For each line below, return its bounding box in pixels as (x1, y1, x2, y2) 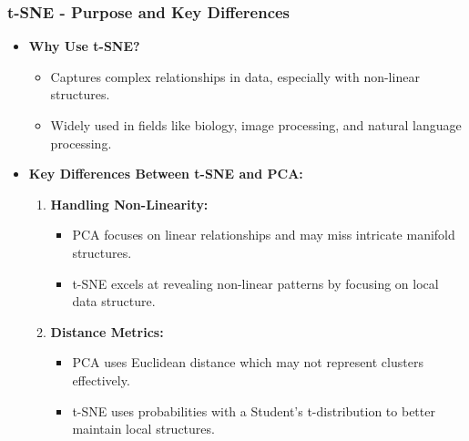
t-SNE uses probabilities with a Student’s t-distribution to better (72, 401, 435, 420)
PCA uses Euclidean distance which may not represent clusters (72, 353, 423, 372)
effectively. (72, 370, 130, 389)
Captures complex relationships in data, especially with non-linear (50, 67, 420, 86)
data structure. (72, 292, 156, 311)
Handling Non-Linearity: (50, 194, 209, 213)
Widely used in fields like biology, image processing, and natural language (50, 116, 462, 134)
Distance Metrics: (50, 322, 164, 341)
